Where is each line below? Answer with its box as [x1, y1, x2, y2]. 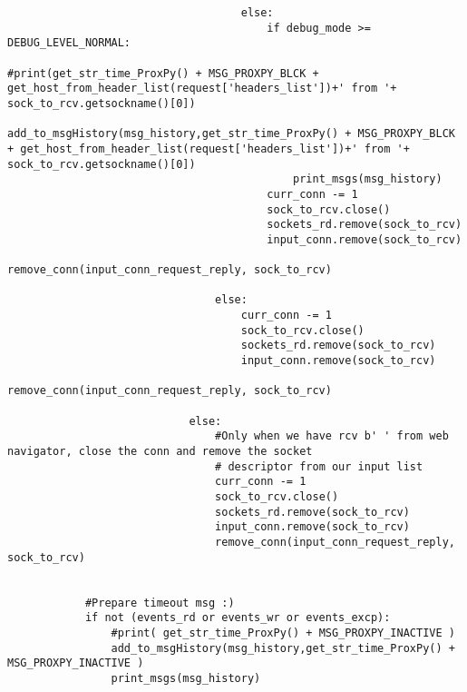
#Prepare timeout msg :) [84, 596, 235, 609]
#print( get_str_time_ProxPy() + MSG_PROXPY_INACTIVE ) [111, 626, 455, 639]
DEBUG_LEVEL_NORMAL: [7, 36, 131, 50]
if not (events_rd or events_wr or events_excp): [84, 611, 391, 625]
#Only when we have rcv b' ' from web [215, 430, 449, 443]
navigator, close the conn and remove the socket [7, 445, 313, 459]
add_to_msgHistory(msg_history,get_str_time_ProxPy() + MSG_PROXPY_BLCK [7, 127, 455, 141]
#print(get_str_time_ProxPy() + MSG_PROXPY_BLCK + [7, 66, 319, 80]
